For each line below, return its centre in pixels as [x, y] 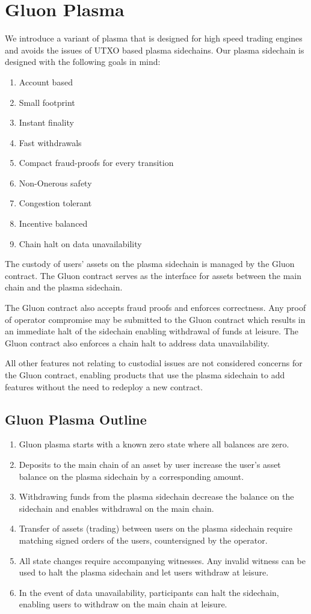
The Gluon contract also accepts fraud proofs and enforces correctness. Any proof [155, 308]
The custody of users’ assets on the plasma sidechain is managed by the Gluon [150, 264]
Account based [46, 81]
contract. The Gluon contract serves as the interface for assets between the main [153, 275]
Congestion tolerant [55, 203]
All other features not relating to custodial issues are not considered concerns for [154, 363]
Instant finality [46, 122]
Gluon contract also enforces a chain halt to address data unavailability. [137, 342]
